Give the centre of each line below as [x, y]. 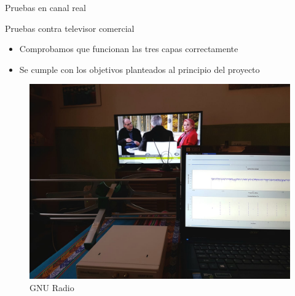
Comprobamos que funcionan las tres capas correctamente [129, 49]
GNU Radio [52, 287]
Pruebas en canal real [45, 7]
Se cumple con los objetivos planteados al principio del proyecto [140, 69]
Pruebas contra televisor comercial [70, 28]
